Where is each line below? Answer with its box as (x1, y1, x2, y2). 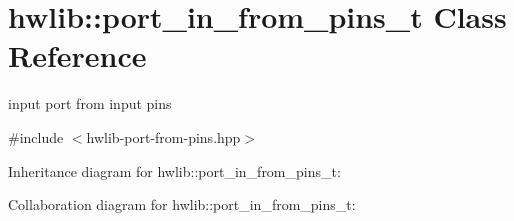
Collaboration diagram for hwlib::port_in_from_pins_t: (8, 194, 356, 215)
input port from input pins (8, 93, 172, 114)
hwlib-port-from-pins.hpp (86, 126, 241, 147)
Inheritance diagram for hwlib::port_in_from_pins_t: (8, 160, 341, 181)
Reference (8, 35, 147, 76)
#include (8, 126, 64, 147)
